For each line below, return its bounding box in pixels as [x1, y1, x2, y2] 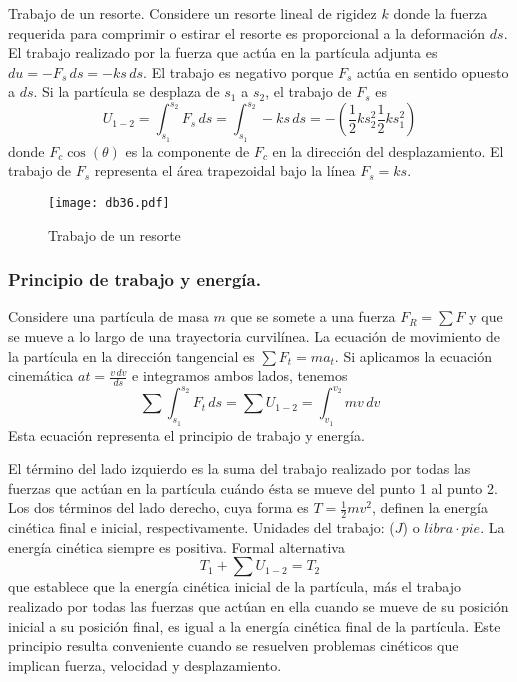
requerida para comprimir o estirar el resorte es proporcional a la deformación [8, 22, 486, 43]
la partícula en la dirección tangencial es [8, 345, 255, 366]
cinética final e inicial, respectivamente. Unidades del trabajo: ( [8, 517, 395, 538]
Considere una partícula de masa [8, 306, 209, 327]
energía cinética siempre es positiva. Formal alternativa [8, 536, 345, 557]
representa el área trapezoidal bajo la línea [94, 160, 356, 181]
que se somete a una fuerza [230, 306, 396, 327]
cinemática [8, 365, 74, 386]
